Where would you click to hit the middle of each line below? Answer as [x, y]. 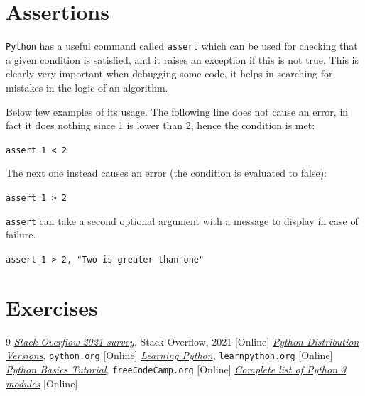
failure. [21, 235]
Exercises [52, 307]
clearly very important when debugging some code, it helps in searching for [169, 73]
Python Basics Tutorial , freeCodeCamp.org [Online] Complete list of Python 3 [176, 369]
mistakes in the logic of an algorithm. [87, 87]
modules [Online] [42, 383]
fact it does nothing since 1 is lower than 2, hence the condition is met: [160, 125]
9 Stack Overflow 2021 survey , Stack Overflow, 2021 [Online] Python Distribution [182, 341]
